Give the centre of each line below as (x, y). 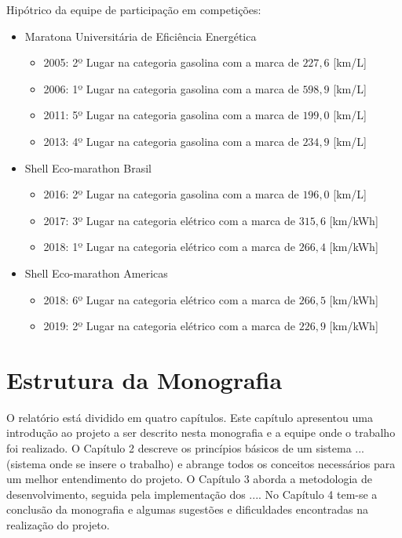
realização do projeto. (58, 525)
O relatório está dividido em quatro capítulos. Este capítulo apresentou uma (190, 417)
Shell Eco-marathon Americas (96, 273)
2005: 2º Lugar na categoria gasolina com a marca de (171, 62)
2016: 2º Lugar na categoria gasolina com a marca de (171, 194)
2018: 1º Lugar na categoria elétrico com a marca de (169, 247)
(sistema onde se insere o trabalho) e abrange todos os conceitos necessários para (201, 463)
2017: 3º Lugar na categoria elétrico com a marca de (169, 220)
